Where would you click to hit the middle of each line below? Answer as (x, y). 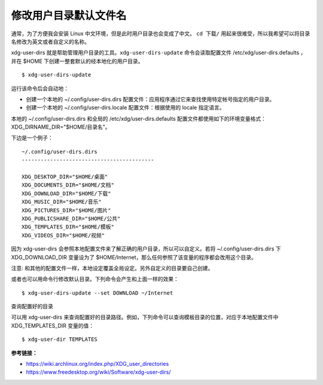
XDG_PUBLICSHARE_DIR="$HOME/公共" (71, 219)
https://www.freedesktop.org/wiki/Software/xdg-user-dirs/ (98, 372)
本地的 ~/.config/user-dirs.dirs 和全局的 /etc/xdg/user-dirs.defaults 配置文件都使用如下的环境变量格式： (138, 118)
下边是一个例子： (32, 138)
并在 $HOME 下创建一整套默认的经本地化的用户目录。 (77, 61)
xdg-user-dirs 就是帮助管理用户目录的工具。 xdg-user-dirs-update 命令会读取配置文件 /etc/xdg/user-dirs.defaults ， (159, 53)
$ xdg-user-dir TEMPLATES (60, 340)
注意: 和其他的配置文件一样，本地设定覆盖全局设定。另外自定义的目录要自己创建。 (112, 268)
